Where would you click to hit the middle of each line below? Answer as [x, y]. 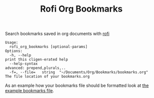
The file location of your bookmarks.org [47, 77]
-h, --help [20, 55]
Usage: [12, 43]
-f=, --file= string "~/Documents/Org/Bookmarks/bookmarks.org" [79, 72]
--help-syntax [23, 64]
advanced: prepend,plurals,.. [36, 68]
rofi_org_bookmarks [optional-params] [49, 47]
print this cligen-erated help [37, 60]
